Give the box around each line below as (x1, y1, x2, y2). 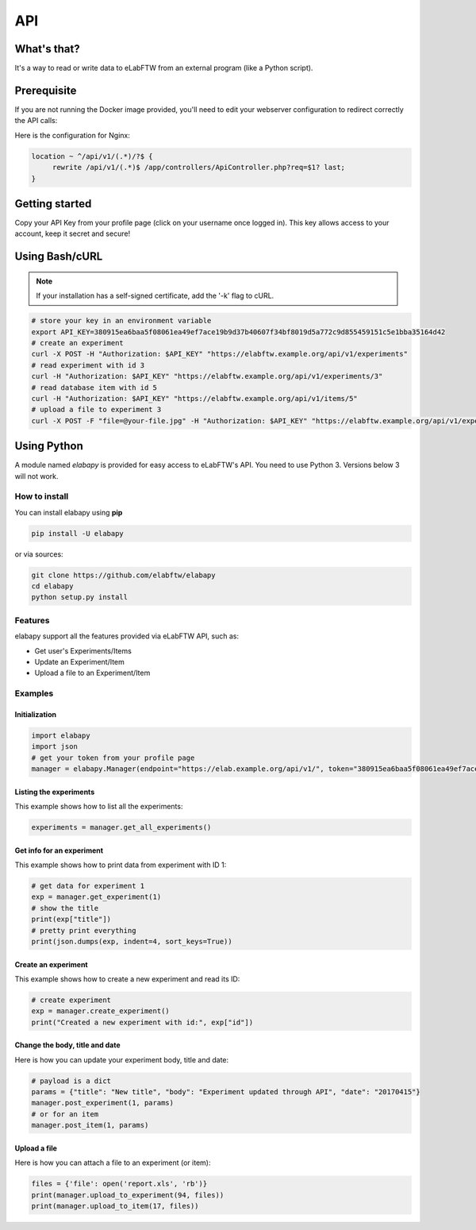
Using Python (14, 439, 83, 453)
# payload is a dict (31, 1076, 111, 1085)
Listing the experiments (14, 787, 95, 796)
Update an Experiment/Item (34, 657, 125, 666)
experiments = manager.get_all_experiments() (31, 823, 212, 832)
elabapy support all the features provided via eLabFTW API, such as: (14, 631, 240, 641)
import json (31, 742, 79, 751)
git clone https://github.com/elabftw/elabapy (31, 570, 216, 580)
